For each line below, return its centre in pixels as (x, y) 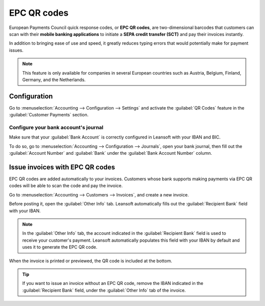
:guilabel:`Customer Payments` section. (49, 115)
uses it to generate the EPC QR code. (60, 247)
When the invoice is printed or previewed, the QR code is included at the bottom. (91, 261)
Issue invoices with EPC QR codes (62, 167)
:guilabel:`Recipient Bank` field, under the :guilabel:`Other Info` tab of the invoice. (104, 290)
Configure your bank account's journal (56, 127)
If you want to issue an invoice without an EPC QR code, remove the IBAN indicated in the (113, 283)
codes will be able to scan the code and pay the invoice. (66, 186)
